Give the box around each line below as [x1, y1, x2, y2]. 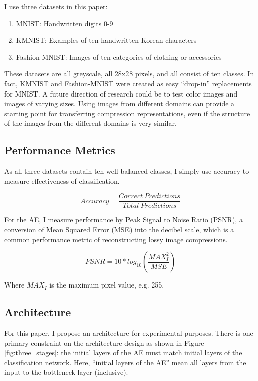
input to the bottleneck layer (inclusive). [4, 367, 128, 377]
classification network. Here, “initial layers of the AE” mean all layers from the [4, 357, 246, 367]
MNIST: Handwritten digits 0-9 [16, 18, 113, 28]
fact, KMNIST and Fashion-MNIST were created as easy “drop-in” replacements [4, 78, 252, 88]
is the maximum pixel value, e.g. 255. [49, 279, 164, 290]
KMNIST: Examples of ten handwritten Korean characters [16, 35, 197, 45]
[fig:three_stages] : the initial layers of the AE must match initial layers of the [4, 347, 242, 358]
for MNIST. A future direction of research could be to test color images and [4, 88, 238, 99]
